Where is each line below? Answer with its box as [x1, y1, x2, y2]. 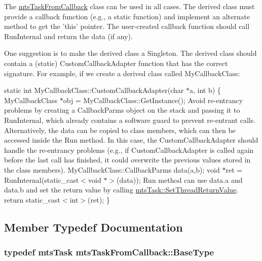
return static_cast [4, 194, 61, 205]
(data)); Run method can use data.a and [117, 174, 243, 185]
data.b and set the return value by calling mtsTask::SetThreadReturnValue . [4, 184, 239, 195]
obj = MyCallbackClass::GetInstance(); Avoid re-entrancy [63, 94, 243, 105]
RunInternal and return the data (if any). [4, 30, 133, 41]
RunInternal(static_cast [4, 174, 79, 185]
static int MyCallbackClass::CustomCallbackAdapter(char [4, 85, 184, 95]
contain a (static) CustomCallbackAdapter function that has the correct [4, 57, 228, 68]
